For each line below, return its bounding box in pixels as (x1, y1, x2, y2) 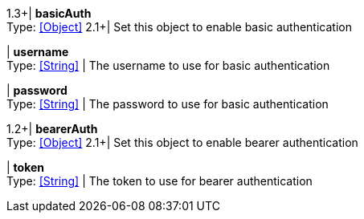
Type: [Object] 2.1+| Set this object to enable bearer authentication (6, 136, 358, 149)
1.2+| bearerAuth (6, 122, 98, 136)
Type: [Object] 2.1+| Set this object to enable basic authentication (6, 20, 352, 34)
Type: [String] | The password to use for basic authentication (6, 97, 329, 111)
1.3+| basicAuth (6, 6, 92, 20)
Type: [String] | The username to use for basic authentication (6, 59, 330, 72)
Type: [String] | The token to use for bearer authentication (6, 174, 313, 188)
